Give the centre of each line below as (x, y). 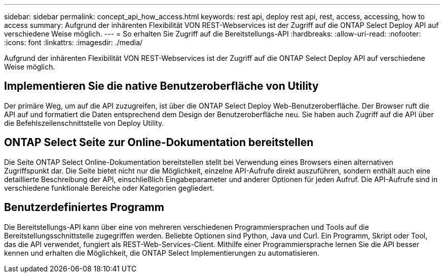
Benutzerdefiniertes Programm (84, 207)
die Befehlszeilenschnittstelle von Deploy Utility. (84, 123)
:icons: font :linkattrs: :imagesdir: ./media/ (73, 42)
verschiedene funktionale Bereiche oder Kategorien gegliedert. (109, 188)
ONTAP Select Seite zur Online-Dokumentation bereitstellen (159, 143)
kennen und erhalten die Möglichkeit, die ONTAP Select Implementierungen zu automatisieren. (162, 253)
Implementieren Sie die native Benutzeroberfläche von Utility (161, 86)
